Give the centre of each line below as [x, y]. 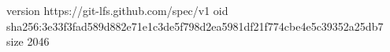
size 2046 [28, 41]
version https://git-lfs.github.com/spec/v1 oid [117, 10]
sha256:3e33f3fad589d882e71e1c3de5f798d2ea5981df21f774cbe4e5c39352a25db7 [195, 26]
